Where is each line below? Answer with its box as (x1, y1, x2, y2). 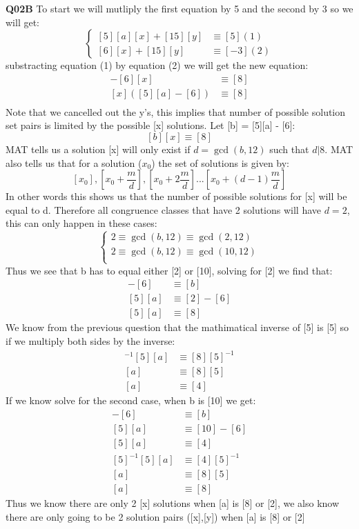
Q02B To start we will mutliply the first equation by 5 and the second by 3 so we (6, 1, 353, 15)
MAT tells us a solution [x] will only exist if (6, 142, 191, 157)
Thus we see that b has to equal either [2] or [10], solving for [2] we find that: (6, 263, 333, 277)
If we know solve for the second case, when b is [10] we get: (6, 393, 256, 408)
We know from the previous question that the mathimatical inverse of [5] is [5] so (6, 320, 349, 335)
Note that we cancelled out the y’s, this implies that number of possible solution (6, 104, 346, 119)
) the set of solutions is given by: (151, 155, 290, 170)
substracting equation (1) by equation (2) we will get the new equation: (6, 58, 309, 72)
